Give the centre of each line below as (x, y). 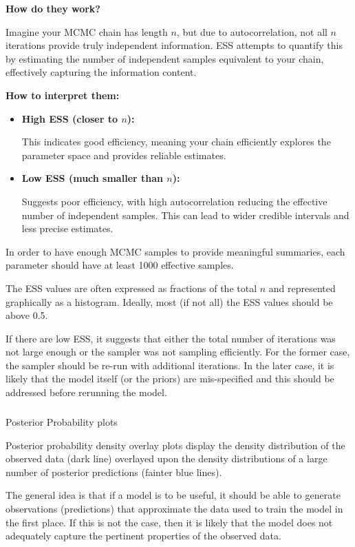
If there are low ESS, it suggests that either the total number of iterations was (171, 338)
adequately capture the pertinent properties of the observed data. (143, 536)
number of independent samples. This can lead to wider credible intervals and (185, 215)
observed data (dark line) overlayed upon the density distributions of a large (166, 458)
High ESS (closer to (70, 118)
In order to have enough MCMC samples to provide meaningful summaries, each (175, 251)
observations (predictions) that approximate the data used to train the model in (174, 508)
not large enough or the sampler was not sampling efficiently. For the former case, (178, 352)
